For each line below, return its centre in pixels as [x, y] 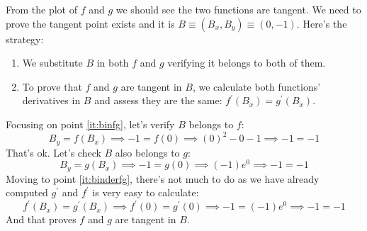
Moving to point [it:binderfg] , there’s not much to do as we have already [163, 178]
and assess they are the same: [158, 100]
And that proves [41, 219]
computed [27, 192]
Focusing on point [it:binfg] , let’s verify [90, 124]
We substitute [52, 63]
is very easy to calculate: [146, 192]
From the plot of [41, 9]
